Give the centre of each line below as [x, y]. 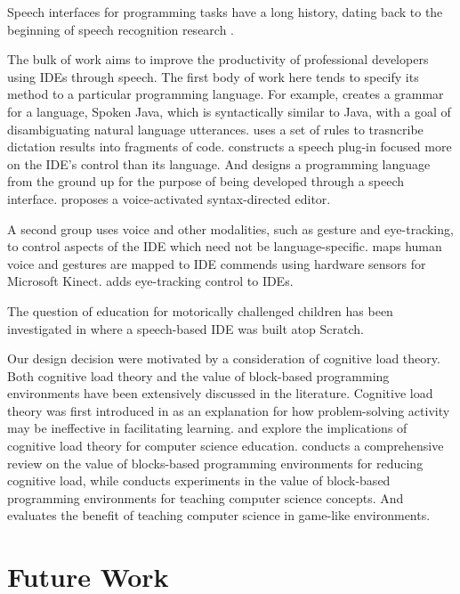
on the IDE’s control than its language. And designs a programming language [219, 163]
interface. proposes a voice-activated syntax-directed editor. [169, 198]
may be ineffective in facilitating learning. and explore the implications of [207, 428]
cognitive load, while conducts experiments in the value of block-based [199, 480]
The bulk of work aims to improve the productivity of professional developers [218, 59]
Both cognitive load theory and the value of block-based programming [198, 375]
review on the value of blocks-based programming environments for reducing [215, 463]
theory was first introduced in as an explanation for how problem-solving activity [229, 410]
